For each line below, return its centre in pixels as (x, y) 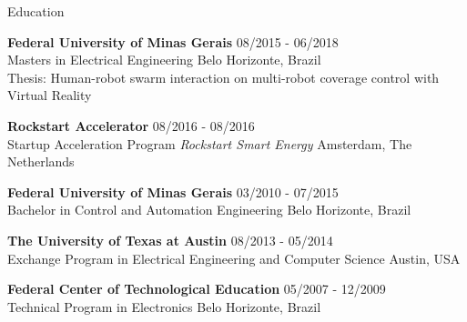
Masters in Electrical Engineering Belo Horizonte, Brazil (164, 60)
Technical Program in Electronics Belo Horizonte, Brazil (164, 306)
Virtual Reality (50, 95)
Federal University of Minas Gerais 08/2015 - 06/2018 (173, 41)
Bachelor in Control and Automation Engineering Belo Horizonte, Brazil (209, 210)
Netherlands (41, 161)
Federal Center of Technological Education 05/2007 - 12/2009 (197, 289)
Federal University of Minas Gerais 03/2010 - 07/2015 (173, 191)
